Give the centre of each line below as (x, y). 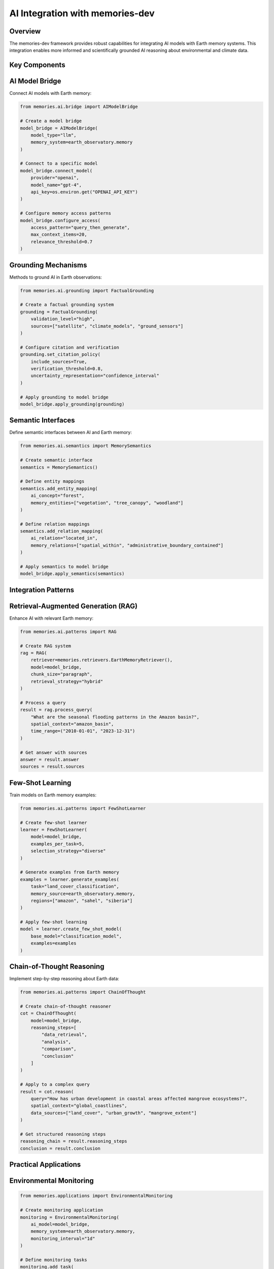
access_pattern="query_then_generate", (80, 228)
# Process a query (43, 703)
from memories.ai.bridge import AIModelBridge (79, 107)
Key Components (37, 65)
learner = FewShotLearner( (54, 830)
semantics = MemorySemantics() (59, 467)
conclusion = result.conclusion (60, 1148)
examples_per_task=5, (58, 844)
